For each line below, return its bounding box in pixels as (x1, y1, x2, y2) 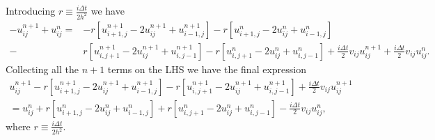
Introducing (6, 3, 56, 17)
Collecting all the (6, 61, 79, 76)
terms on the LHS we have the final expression (107, 61, 307, 76)
